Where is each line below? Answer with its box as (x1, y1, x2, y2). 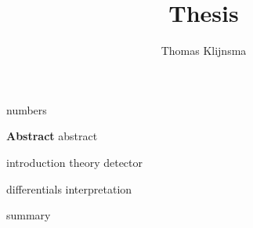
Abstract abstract (6, 128, 98, 144)
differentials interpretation (6, 180, 132, 197)
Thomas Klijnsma (161, 42, 247, 59)
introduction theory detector (6, 154, 143, 170)
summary (6, 207, 51, 223)
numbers (6, 101, 47, 118)
